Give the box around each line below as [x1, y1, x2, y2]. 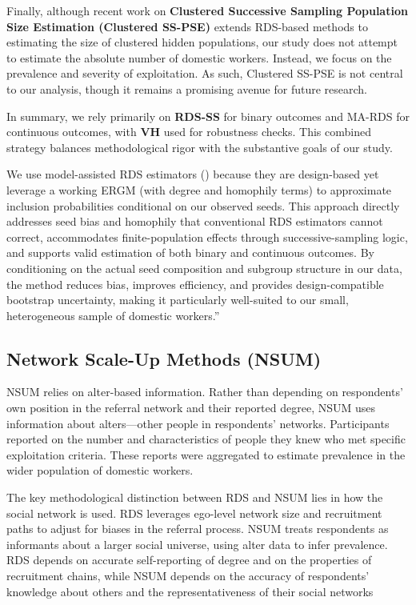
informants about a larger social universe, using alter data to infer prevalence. [6, 535, 388, 552]
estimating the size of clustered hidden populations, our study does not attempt [6, 34, 398, 50]
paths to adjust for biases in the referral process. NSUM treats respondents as [6, 520, 389, 537]
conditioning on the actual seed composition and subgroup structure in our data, [6, 259, 402, 276]
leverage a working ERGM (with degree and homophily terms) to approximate [6, 181, 392, 198]
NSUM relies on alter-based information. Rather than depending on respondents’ [6, 383, 403, 400]
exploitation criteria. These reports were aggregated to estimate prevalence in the [6, 446, 406, 463]
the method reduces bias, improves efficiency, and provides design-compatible [6, 275, 384, 292]
